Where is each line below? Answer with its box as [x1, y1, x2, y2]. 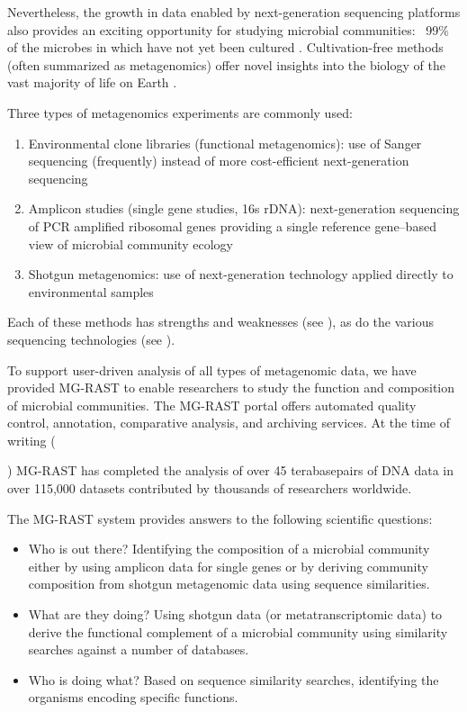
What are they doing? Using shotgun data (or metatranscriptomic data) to [28, 605, 443, 624]
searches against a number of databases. [28, 640, 249, 659]
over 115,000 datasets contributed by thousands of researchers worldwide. [7, 479, 412, 498]
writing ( [7, 430, 56, 449]
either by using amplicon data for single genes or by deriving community [28, 556, 428, 575]
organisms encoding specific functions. [28, 688, 238, 707]
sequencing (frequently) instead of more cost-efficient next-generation [28, 151, 409, 170]
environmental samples [28, 282, 154, 301]
